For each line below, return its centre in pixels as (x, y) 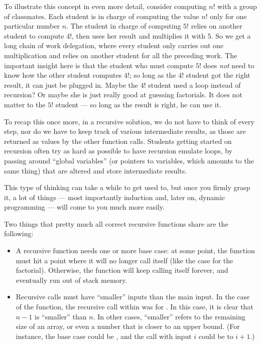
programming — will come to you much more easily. (84, 207)
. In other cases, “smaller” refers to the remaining (169, 316)
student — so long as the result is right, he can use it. (138, 104)
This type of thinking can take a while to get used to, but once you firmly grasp (127, 187)
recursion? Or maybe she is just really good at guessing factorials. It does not (123, 95)
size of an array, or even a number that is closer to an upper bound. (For (128, 326)
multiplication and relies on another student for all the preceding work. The (121, 55)
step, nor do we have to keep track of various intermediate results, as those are (125, 131)
